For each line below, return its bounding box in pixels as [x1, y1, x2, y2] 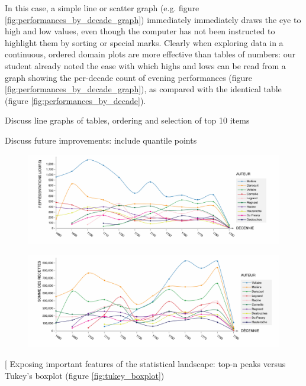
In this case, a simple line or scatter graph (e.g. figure [5, 2, 199, 14]
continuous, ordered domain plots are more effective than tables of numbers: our [5, 48, 295, 60]
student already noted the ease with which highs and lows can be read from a [5, 59, 286, 72]
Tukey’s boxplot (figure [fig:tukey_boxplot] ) [5, 369, 165, 381]
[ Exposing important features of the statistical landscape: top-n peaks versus [5, 357, 286, 369]
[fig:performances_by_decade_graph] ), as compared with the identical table [5, 83, 282, 95]
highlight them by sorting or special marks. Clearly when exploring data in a [5, 36, 284, 48]
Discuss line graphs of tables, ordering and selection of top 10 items [5, 114, 250, 126]
